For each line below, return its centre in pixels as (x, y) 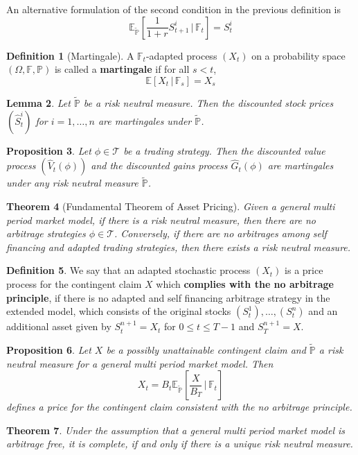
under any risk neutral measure (72, 183)
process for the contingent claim (74, 283)
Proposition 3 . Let (49, 150)
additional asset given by (59, 326)
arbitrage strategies (46, 233)
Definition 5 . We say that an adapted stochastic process (128, 270)
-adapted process (181, 55)
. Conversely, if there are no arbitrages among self (221, 233)
